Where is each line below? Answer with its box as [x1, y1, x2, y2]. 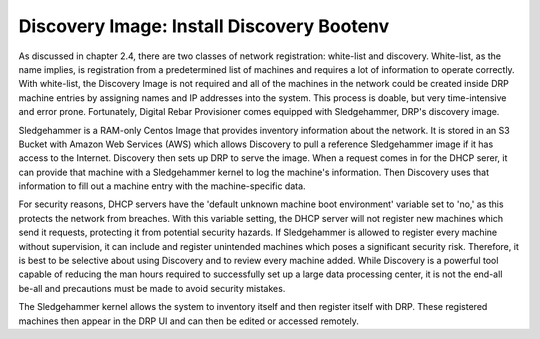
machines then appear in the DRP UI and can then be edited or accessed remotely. [18, 315, 360, 327]
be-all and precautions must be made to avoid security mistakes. [18, 282, 286, 294]
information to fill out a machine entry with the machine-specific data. [18, 180, 306, 192]
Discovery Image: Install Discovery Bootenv [18, 15, 390, 37]
